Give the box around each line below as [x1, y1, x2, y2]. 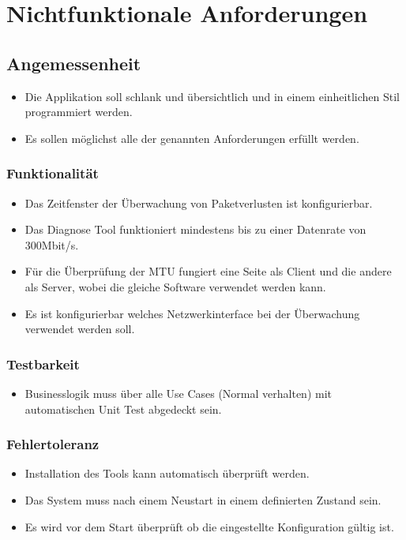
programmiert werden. [24, 103, 133, 120]
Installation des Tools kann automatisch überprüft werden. [24, 465, 310, 482]
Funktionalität [6, 163, 99, 183]
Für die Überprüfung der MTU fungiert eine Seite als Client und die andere [24, 263, 392, 279]
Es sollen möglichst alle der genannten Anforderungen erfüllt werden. [24, 129, 359, 146]
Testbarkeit [6, 354, 80, 373]
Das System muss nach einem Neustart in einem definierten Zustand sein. [24, 491, 382, 508]
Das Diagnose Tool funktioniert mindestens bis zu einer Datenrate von [24, 221, 367, 238]
